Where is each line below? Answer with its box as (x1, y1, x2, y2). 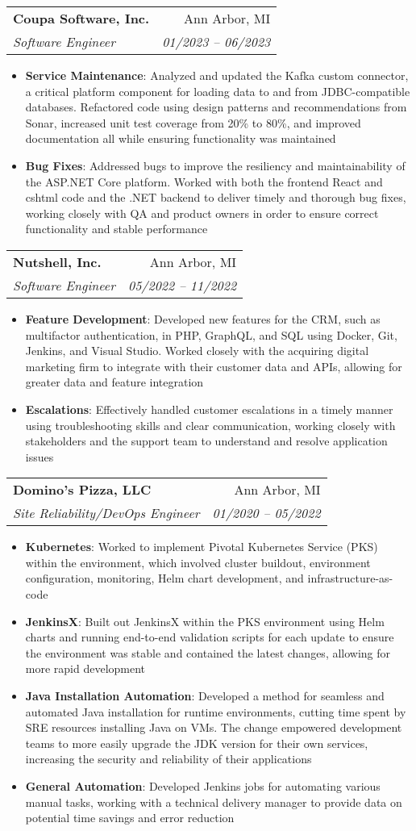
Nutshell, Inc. (13, 252, 102, 271)
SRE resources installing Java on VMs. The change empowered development (25, 719, 402, 736)
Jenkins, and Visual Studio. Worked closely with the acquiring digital (25, 342, 369, 359)
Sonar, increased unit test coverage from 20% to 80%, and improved (25, 114, 361, 131)
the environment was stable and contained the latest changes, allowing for (25, 644, 391, 661)
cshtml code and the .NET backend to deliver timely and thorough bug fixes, (25, 189, 406, 206)
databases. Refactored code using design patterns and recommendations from (25, 98, 407, 115)
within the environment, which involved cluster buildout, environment (25, 553, 371, 570)
